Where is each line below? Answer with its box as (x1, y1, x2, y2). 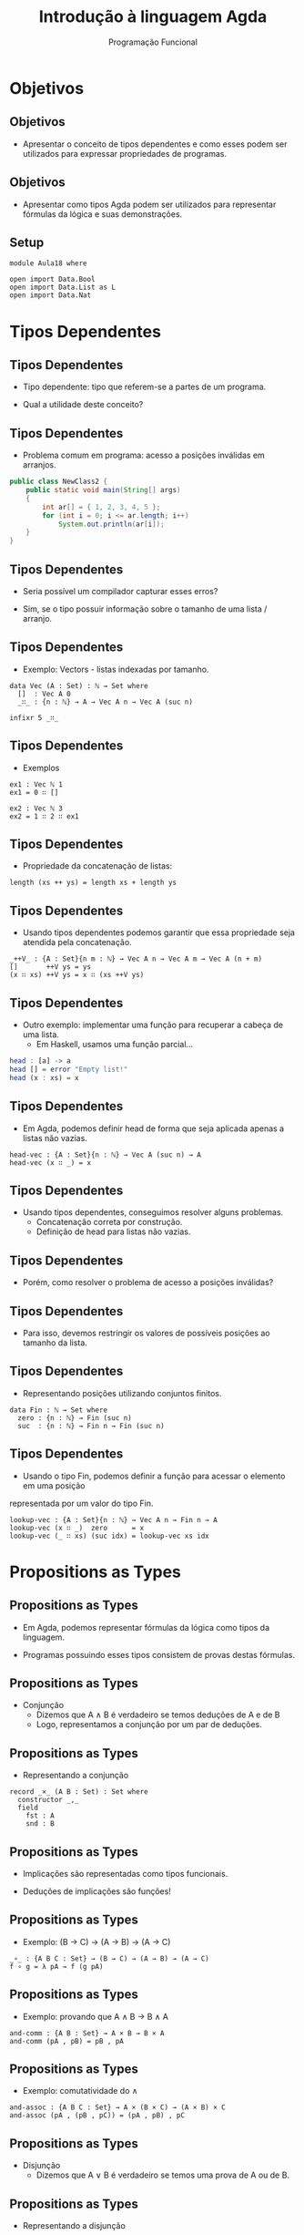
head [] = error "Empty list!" (9, 1065, 128, 1074)
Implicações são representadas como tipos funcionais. (22, 1869, 228, 1879)
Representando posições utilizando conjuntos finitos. (22, 1387, 222, 1398)
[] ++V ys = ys (9, 963, 92, 972)
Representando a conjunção (22, 1770, 129, 1781)
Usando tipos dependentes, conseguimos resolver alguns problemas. (22, 1207, 284, 1218)
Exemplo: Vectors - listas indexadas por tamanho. (22, 664, 209, 675)
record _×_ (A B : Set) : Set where (9, 1787, 148, 1797)
